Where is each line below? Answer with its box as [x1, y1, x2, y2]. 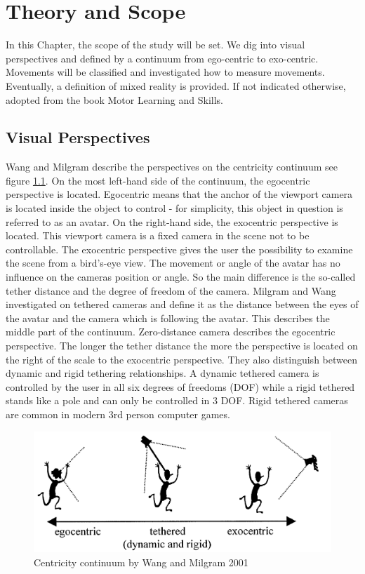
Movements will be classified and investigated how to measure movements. [6, 65, 325, 79]
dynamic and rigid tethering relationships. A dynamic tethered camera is [6, 366, 319, 380]
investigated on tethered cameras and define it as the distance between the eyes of [6, 297, 359, 312]
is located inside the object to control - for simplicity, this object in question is [6, 201, 343, 215]
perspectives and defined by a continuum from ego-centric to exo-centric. [6, 51, 319, 65]
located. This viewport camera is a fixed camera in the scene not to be [6, 228, 310, 243]
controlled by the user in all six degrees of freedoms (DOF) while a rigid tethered [6, 379, 355, 394]
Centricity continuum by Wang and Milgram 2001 [34, 555, 248, 569]
